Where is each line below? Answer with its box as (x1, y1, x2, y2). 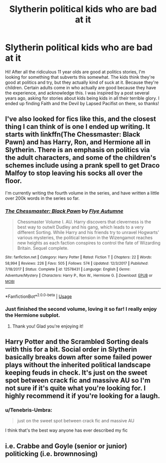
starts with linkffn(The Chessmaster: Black (5, 130, 140, 139)
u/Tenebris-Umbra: (5, 406, 53, 413)
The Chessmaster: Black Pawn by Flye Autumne (5, 207, 124, 214)
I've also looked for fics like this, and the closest (5, 115, 157, 123)
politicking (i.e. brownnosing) (5, 450, 98, 458)
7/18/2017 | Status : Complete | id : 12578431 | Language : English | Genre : (5, 267, 131, 272)
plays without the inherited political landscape (5, 361, 151, 369)
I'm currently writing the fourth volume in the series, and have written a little (5, 190, 160, 196)
